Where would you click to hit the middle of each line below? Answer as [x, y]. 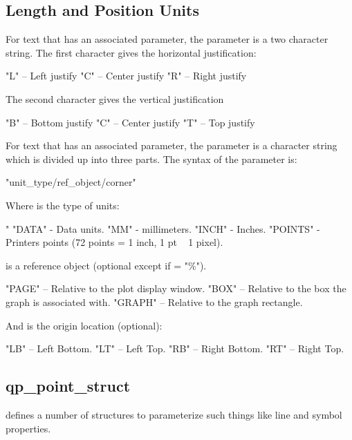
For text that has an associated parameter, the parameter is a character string [172, 145]
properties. [28, 428]
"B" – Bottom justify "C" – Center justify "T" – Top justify [130, 122]
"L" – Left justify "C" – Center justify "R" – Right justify [126, 76]
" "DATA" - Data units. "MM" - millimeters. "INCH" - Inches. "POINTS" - [163, 228]
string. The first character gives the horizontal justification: [131, 52]
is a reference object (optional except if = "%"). [106, 265]
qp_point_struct [68, 386]
